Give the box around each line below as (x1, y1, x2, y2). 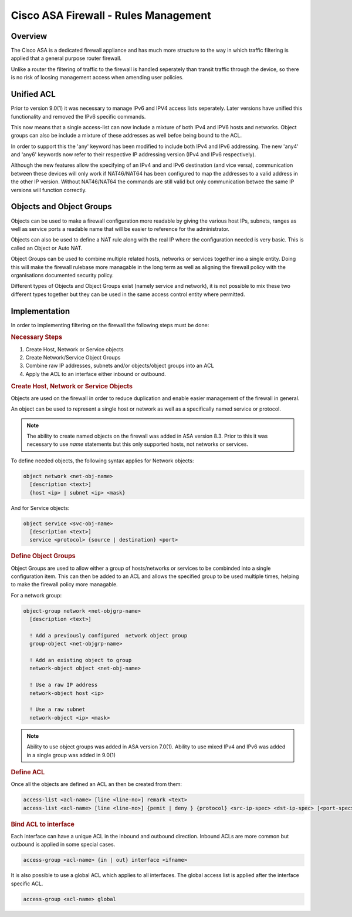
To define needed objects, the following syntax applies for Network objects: (11, 457, 194, 464)
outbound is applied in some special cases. (11, 841, 116, 848)
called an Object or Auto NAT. (11, 244, 83, 251)
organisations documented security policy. (11, 271, 114, 278)
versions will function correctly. (11, 186, 87, 193)
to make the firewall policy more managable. (11, 581, 118, 588)
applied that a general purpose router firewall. (11, 55, 122, 62)
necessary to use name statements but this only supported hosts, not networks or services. (26, 441, 249, 448)
